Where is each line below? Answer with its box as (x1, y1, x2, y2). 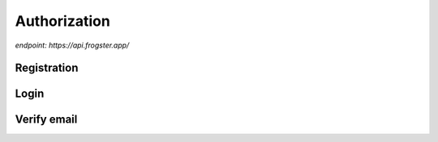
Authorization (15, 12, 111, 30)
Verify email (15, 113, 78, 127)
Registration (15, 61, 79, 75)
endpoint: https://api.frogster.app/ (15, 40, 130, 50)
